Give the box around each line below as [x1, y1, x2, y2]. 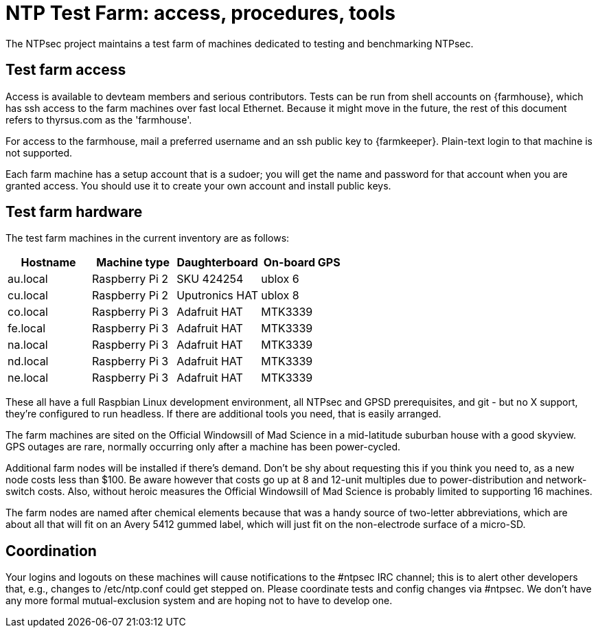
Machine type [96, 255, 170, 270]
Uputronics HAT [176, 288, 259, 303]
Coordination [5, 542, 97, 560]
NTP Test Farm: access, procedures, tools [5, 1, 395, 25]
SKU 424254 [176, 272, 244, 286]
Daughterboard [176, 255, 258, 270]
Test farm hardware [5, 203, 143, 221]
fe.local [8, 321, 46, 336]
